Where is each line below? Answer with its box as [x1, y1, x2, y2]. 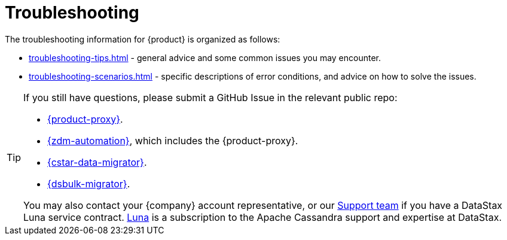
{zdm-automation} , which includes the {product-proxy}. [47, 134, 298, 147]
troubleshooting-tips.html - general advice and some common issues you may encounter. [29, 52, 381, 63]
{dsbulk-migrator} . [47, 177, 130, 190]
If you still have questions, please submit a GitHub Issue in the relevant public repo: [23, 91, 398, 104]
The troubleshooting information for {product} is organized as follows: [5, 34, 280, 44]
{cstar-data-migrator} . [47, 156, 147, 168]
